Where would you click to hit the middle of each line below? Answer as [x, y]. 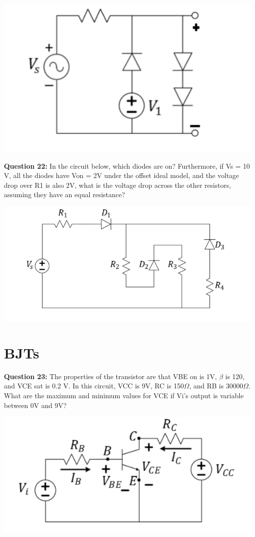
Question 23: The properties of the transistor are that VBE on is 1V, [111, 376]
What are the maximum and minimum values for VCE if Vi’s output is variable [124, 395]
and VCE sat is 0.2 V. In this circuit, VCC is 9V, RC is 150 [94, 386]
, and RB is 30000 [216, 386]
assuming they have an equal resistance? [64, 194]
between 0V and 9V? [35, 405]
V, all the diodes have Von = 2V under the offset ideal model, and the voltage [122, 175]
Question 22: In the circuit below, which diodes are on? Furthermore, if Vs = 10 [127, 166]
